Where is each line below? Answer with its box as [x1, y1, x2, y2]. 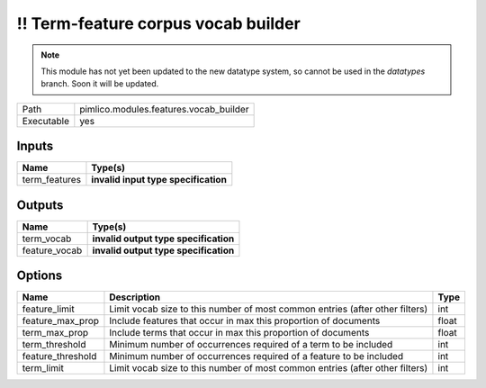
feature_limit [22, 302, 76, 315]
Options [16, 268, 63, 284]
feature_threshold [22, 350, 97, 363]
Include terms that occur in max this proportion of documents [109, 327, 370, 339]
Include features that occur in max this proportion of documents [109, 315, 381, 328]
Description [109, 291, 161, 303]
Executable [22, 114, 69, 127]
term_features [22, 174, 81, 186]
